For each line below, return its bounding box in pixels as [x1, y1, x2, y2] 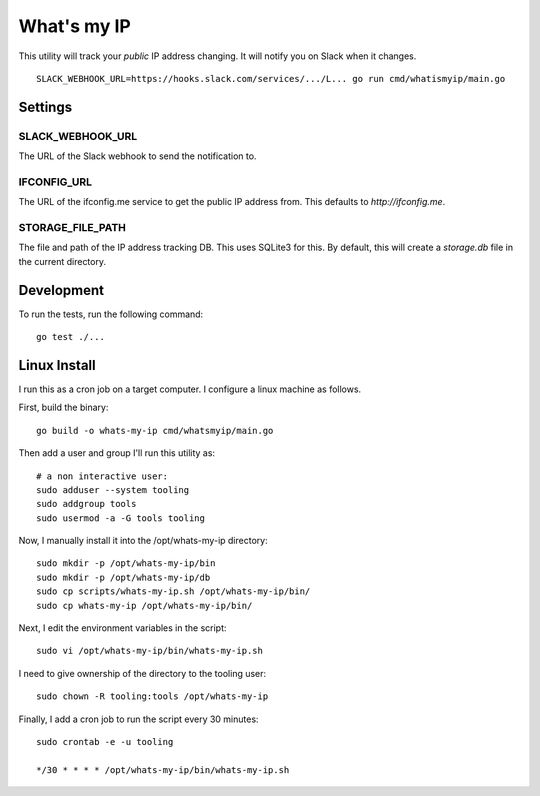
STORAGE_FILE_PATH [18, 221, 127, 234]
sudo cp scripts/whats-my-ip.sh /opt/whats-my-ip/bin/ [36, 586, 311, 597]
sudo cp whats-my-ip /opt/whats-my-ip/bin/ [36, 600, 253, 611]
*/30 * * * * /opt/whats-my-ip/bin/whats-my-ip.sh [36, 764, 290, 775]
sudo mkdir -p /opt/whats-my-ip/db [36, 571, 211, 583]
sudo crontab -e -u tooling [36, 736, 174, 747]
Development [18, 281, 105, 299]
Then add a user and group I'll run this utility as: [18, 447, 215, 459]
